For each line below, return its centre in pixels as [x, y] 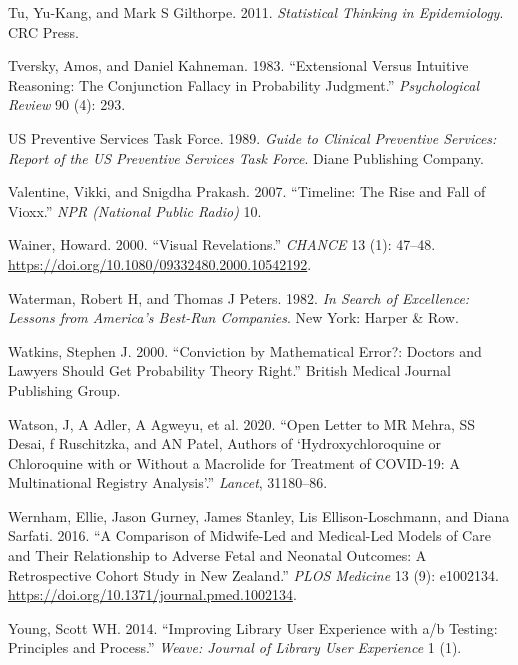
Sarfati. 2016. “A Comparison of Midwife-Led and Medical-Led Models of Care [249, 535]
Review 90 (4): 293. [67, 104]
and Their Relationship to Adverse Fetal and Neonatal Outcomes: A [217, 555]
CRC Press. [43, 31]
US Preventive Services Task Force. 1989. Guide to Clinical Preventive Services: [252, 137]
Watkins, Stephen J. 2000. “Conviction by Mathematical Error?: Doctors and [245, 350]
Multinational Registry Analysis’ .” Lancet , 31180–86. [168, 482]
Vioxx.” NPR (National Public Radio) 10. [135, 210]
